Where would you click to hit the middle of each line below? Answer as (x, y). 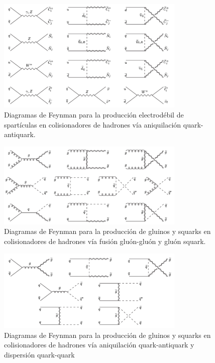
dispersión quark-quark (39, 355)
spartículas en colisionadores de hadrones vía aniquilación (93, 124)
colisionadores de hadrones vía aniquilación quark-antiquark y (99, 345)
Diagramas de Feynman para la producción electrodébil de (94, 114)
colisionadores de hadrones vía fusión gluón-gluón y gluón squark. (105, 241)
